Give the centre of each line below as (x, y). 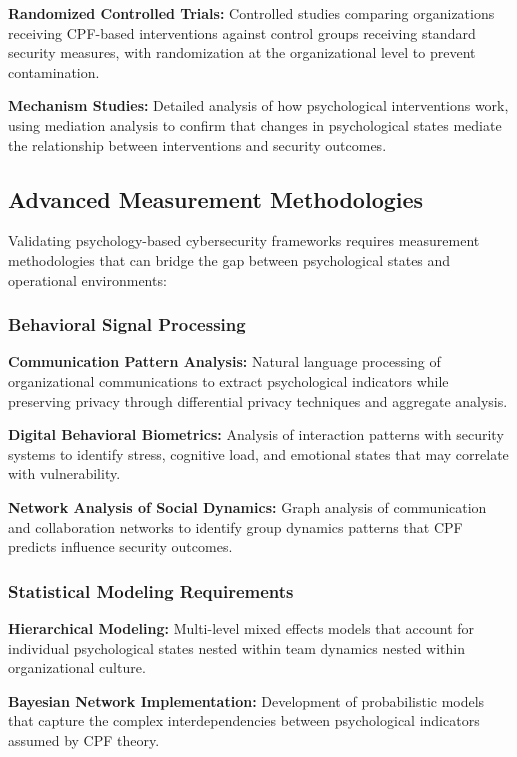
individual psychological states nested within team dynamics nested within (237, 647)
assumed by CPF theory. (84, 739)
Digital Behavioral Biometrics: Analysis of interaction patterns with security (256, 434)
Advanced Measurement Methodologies (216, 198)
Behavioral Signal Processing (127, 324)
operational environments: (87, 279)
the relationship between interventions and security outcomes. (197, 144)
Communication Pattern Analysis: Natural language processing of (224, 361)
